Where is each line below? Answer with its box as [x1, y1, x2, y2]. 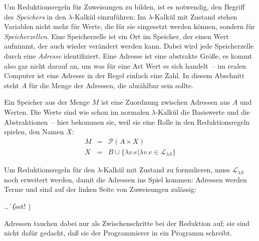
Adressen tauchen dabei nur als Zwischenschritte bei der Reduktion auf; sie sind [4, 217, 250, 228]
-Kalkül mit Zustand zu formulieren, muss [101, 164, 230, 175]
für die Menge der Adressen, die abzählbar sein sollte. [29, 80, 193, 90]
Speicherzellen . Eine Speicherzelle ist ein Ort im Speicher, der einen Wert [4, 31, 229, 41]
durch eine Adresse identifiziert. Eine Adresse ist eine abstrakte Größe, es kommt [4, 50, 252, 61]
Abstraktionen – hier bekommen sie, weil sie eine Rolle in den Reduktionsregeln [4, 116, 250, 127]
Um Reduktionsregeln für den [4, 164, 95, 175]
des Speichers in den [4, 11, 66, 22]
